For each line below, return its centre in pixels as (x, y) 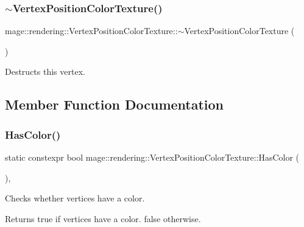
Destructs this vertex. (45, 72)
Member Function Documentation (115, 104)
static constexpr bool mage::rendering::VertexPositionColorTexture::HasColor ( (152, 157)
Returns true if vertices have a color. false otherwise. (103, 218)
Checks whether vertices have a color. (75, 198)
